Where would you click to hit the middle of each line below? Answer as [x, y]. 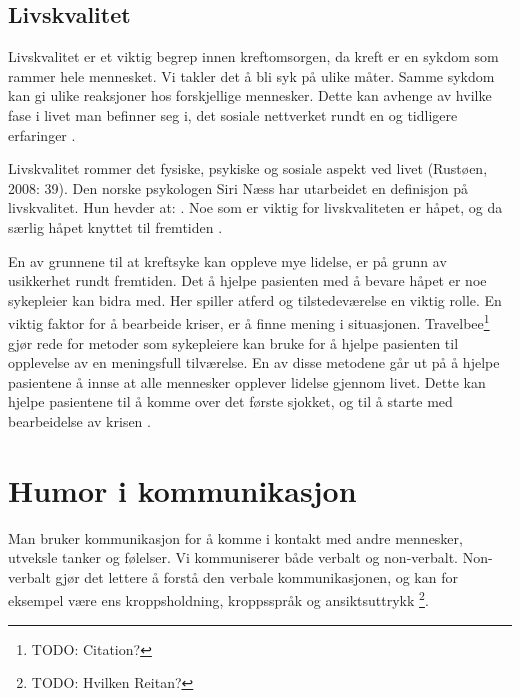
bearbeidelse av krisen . [79, 420]
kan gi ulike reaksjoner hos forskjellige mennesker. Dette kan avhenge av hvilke [250, 95]
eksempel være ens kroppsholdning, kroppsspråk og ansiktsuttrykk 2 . [218, 599]
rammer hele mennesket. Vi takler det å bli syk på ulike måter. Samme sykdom [251, 75]
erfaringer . [42, 134]
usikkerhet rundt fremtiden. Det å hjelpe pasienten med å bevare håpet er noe [247, 280]
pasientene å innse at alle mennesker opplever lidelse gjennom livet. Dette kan [247, 381]
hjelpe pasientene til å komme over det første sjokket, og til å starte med [230, 401]
